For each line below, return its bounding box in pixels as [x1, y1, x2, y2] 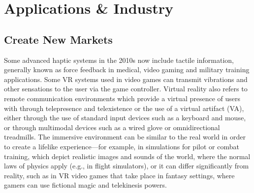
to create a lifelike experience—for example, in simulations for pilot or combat [4, 141, 239, 151]
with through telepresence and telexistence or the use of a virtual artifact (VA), [4, 103, 244, 113]
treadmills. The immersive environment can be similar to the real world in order [4, 132, 246, 142]
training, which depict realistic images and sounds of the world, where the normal [4, 151, 251, 161]
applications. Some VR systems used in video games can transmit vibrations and [4, 74, 248, 84]
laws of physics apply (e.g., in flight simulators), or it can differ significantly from [4, 161, 249, 171]
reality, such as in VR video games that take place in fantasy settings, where [4, 170, 235, 180]
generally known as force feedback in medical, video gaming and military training [4, 64, 250, 75]
